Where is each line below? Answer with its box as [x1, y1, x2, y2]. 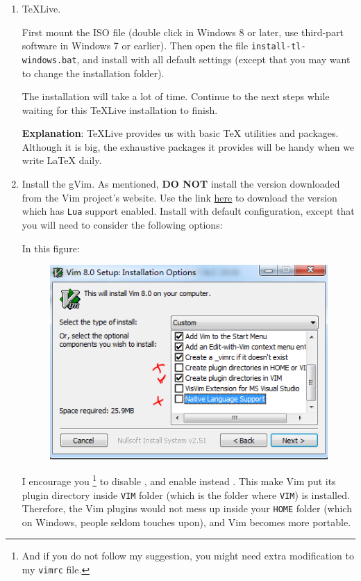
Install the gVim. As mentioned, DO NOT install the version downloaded [22, 177, 340, 191]
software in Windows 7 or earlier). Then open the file [22, 38, 249, 53]
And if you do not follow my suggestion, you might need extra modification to [22, 548, 354, 563]
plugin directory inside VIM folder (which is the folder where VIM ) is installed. [22, 487, 350, 502]
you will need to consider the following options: [22, 217, 223, 231]
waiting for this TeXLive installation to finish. [22, 102, 218, 117]
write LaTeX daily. [22, 153, 102, 167]
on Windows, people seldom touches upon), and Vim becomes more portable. [22, 514, 351, 529]
